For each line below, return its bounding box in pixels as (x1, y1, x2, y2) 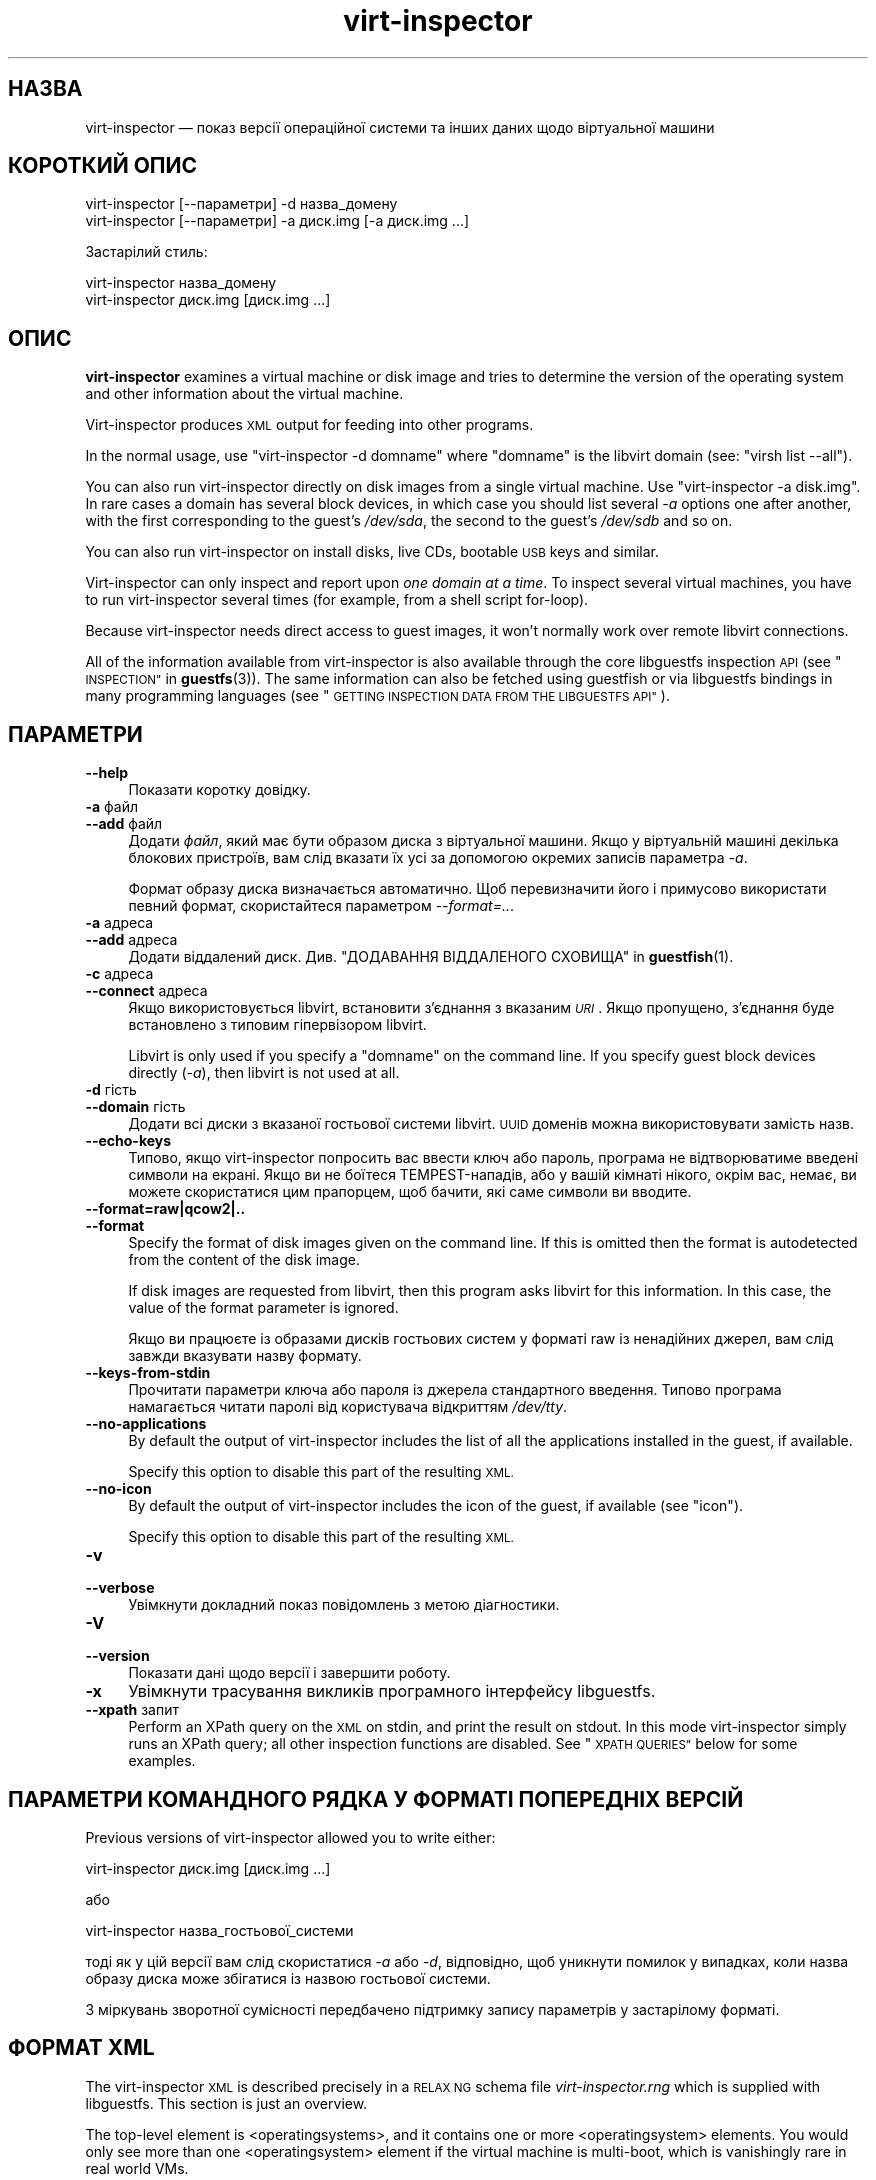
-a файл (85, 798, 138, 816)
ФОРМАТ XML (8, 2035, 155, 2061)
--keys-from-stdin (85, 1364, 211, 1382)
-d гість (85, 1081, 137, 1099)
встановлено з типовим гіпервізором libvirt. (128, 1016, 427, 1034)
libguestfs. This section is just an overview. (85, 2094, 368, 2112)
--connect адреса (85, 982, 208, 1000)
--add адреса (85, 931, 178, 949)
